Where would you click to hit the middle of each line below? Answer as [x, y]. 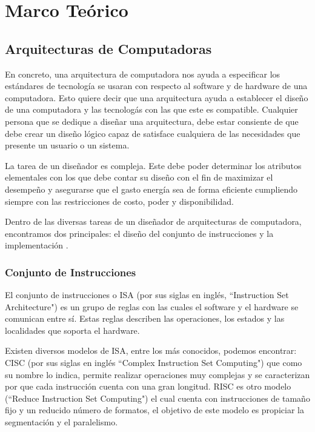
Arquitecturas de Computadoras [108, 48]
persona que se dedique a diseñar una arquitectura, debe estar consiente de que [152, 121]
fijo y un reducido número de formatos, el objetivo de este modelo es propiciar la [154, 410]
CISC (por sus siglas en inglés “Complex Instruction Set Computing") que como [154, 363]
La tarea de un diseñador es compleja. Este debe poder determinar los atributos [153, 165]
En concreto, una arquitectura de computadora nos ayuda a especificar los [143, 74]
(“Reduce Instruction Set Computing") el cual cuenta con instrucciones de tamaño [157, 398]
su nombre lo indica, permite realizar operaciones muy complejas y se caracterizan [157, 374]
